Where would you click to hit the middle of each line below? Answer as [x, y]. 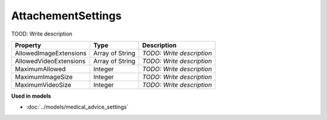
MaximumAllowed [40, 69]
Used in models [31, 96]
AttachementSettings [66, 16]
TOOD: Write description [42, 34]
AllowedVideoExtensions [50, 61]
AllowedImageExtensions [51, 53]
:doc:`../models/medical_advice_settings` [78, 107]
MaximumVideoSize [43, 84]
